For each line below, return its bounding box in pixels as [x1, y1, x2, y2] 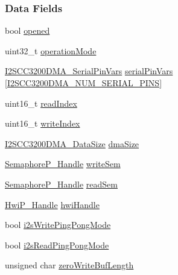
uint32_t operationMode [5, 44, 97, 57]
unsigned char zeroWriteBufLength [5, 259, 134, 271]
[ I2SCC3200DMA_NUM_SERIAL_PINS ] [5, 77, 162, 89]
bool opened [5, 24, 50, 37]
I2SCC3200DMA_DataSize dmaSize [5, 137, 139, 150]
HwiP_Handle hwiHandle [5, 198, 100, 210]
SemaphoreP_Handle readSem [5, 177, 118, 190]
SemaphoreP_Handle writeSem [5, 157, 121, 170]
